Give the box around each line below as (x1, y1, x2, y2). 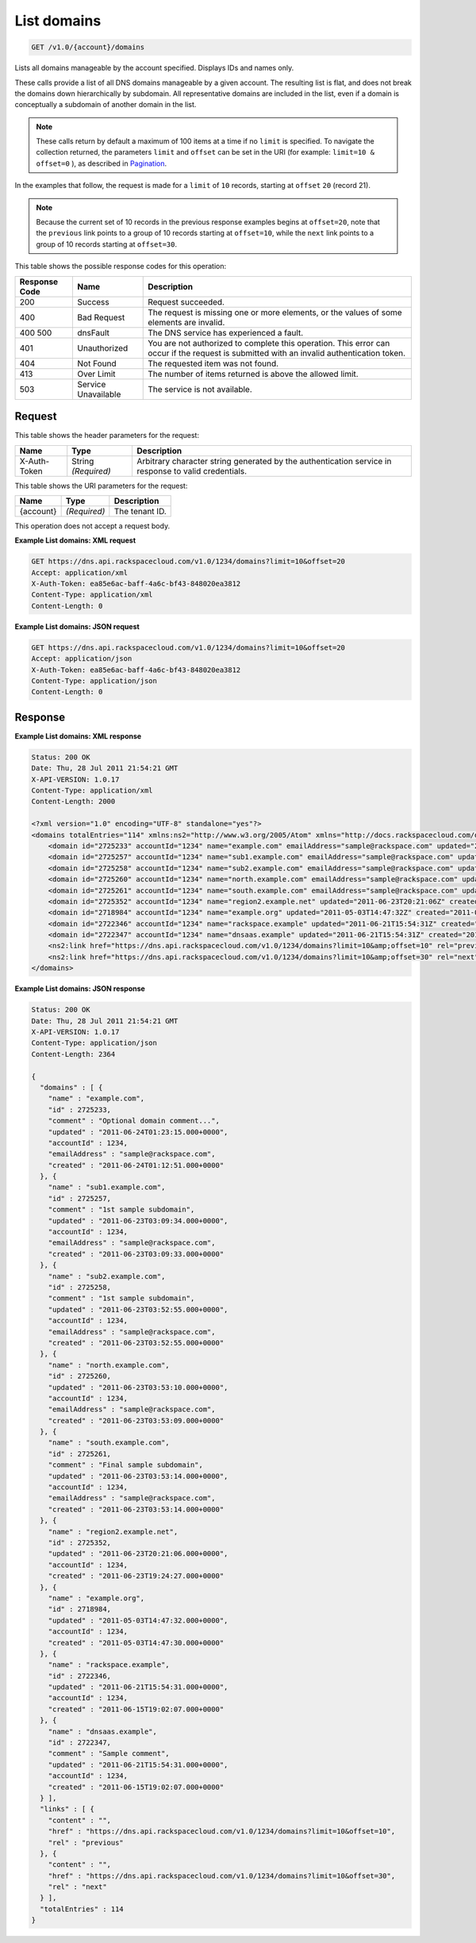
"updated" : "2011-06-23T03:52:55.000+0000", (48, 1305, 228, 1314)
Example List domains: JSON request (14, 621, 140, 631)
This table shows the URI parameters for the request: (14, 481, 188, 490)
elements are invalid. (148, 317, 225, 328)
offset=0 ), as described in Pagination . (36, 159, 167, 168)
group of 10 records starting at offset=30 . (36, 239, 178, 249)
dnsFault (77, 327, 110, 338)
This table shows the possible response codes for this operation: (14, 262, 227, 271)
